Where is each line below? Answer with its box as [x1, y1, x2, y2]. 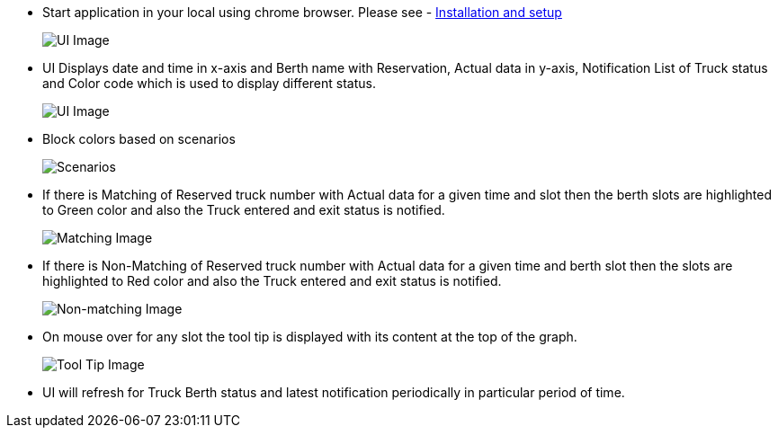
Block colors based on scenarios [42, 131, 236, 146]
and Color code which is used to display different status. [42, 75, 376, 91]
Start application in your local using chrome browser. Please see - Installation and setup [42, 4, 562, 20]
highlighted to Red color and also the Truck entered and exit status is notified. [42, 273, 502, 289]
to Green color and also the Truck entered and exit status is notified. [42, 202, 445, 217]
